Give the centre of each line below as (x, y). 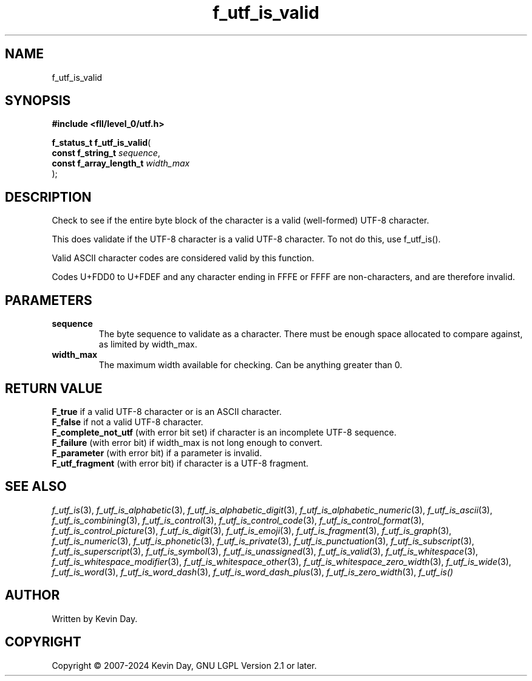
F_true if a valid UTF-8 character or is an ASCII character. (167, 411)
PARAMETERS (49, 300)
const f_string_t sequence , (106, 153)
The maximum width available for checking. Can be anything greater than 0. (251, 365)
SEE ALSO (36, 487)
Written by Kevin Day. (95, 618)
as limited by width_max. (148, 344)
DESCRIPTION (48, 197)
